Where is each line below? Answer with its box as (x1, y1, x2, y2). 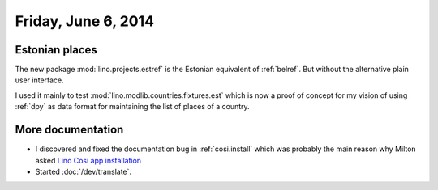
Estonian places (15, 43, 97, 57)
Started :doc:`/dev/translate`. (35, 167, 132, 176)
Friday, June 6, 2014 (15, 12, 154, 30)
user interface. (15, 75, 64, 85)
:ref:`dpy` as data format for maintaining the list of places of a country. (15, 102, 251, 112)
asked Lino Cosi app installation (35, 155, 142, 165)
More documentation (15, 123, 124, 137)
